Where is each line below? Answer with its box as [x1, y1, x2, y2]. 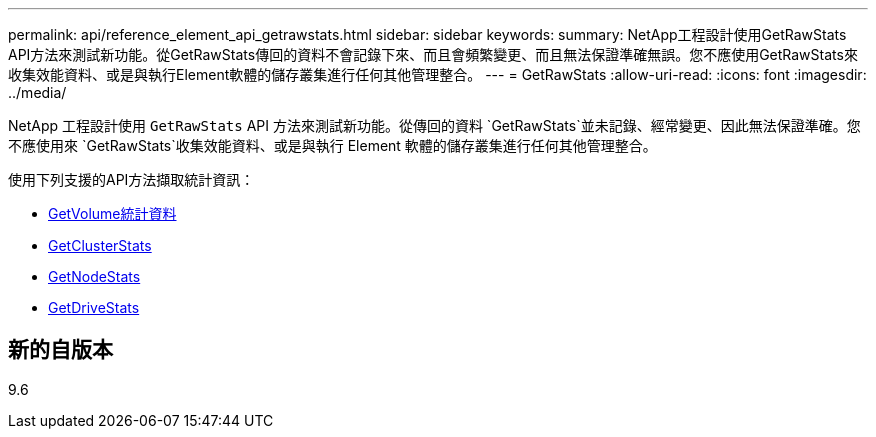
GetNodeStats [48, 268, 141, 285]
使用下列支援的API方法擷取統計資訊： [8, 171, 255, 188]
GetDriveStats [48, 299, 140, 316]
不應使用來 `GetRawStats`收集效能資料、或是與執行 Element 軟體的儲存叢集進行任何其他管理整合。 [8, 137, 657, 154]
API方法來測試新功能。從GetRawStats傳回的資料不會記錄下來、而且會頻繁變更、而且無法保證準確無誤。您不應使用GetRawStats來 [8, 46, 858, 63]
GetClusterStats [48, 237, 152, 254]
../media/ [8, 84, 67, 101]
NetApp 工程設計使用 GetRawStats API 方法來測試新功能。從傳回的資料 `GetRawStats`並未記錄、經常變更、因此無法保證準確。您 [8, 117, 861, 134]
